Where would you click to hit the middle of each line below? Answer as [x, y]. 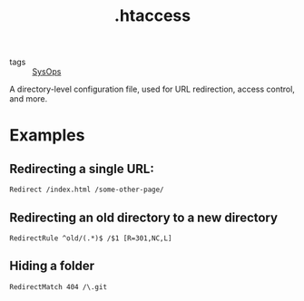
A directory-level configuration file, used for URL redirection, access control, [152, 89]
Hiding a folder [52, 266]
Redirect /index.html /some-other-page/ [87, 190]
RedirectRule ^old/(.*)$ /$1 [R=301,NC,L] [91, 238]
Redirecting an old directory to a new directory [144, 217]
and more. [29, 99]
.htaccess [152, 16]
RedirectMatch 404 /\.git [58, 286]
